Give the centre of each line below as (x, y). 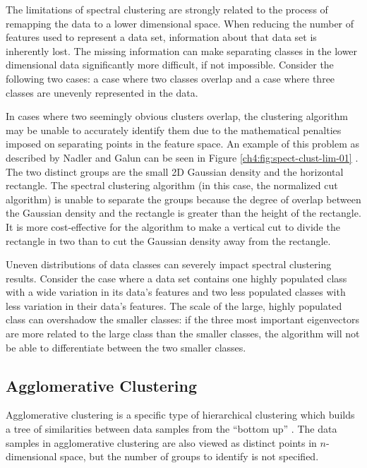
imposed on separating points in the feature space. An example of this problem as (183, 144)
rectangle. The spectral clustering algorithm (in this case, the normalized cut (172, 185)
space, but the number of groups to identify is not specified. (189, 456)
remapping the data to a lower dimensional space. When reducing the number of (180, 23)
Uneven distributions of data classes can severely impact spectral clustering (169, 264)
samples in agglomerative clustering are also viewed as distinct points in (161, 442)
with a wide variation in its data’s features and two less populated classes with (176, 292)
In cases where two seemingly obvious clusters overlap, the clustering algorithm (177, 116)
